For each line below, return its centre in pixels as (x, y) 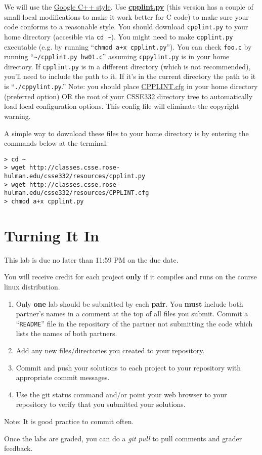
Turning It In (52, 235)
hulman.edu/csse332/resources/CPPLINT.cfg (77, 193)
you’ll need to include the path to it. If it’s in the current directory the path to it (130, 76)
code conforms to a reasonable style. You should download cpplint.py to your (126, 27)
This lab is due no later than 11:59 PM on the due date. (91, 259)
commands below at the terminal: (56, 143)
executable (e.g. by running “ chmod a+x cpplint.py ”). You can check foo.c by (128, 46)
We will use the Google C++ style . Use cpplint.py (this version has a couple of (129, 7)
